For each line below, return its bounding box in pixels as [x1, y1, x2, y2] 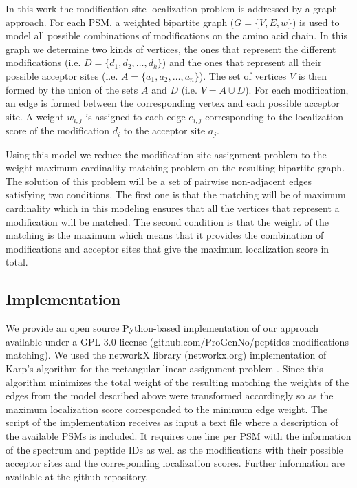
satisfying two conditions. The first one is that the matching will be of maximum [6, 187, 346, 202]
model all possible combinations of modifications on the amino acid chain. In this [6, 28, 348, 43]
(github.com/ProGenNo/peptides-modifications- [149, 334, 352, 348]
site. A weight [6, 109, 64, 123]
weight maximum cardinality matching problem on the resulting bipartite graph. [6, 160, 345, 175]
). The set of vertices [199, 68, 287, 83]
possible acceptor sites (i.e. [6, 68, 118, 83]
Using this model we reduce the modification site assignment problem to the [6, 147, 327, 161]
